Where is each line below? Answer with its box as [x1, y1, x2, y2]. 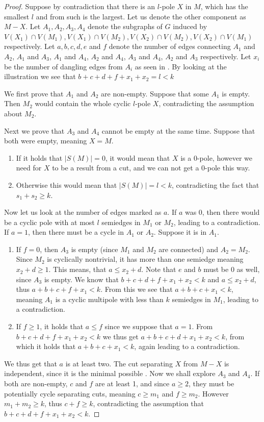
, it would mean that [105, 152, 170, 163]
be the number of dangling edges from [4, 61, 123, 71]
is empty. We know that [44, 274, 119, 284]
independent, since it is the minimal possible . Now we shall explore [4, 368, 216, 379]
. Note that [141, 264, 176, 275]
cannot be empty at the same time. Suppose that [101, 125, 255, 136]
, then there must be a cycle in [28, 227, 124, 237]
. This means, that [48, 264, 107, 275]
